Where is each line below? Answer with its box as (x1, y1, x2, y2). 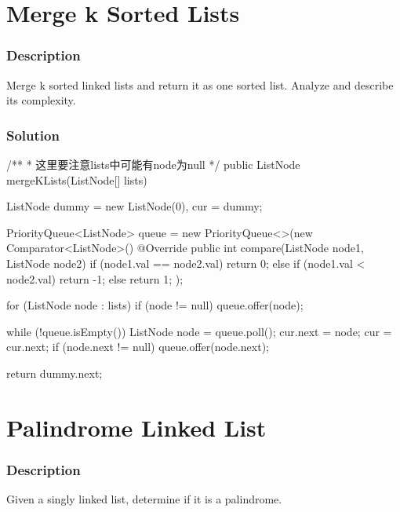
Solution (6, 125, 60, 144)
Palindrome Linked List (6, 411, 267, 443)
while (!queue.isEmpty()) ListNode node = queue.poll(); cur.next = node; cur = (6, 323, 392, 339)
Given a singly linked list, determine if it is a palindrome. (6, 491, 282, 507)
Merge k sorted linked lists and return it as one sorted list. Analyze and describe (6, 76, 394, 93)
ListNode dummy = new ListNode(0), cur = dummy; (6, 198, 263, 214)
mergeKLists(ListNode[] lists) (6, 171, 147, 188)
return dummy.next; (6, 364, 103, 381)
